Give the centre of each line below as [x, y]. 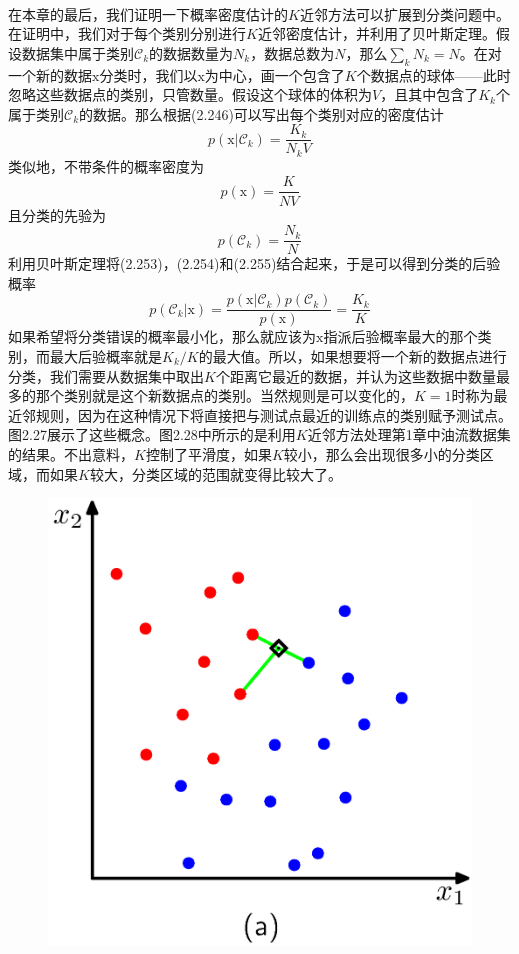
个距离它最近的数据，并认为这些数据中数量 [355, 375]
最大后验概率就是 [105, 356]
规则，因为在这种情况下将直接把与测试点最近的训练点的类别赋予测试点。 [273, 414]
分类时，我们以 [148, 74]
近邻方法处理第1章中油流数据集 [409, 434]
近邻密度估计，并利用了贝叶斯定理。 [376, 33]
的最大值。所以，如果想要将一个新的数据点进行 [352, 356]
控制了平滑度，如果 [208, 454]
